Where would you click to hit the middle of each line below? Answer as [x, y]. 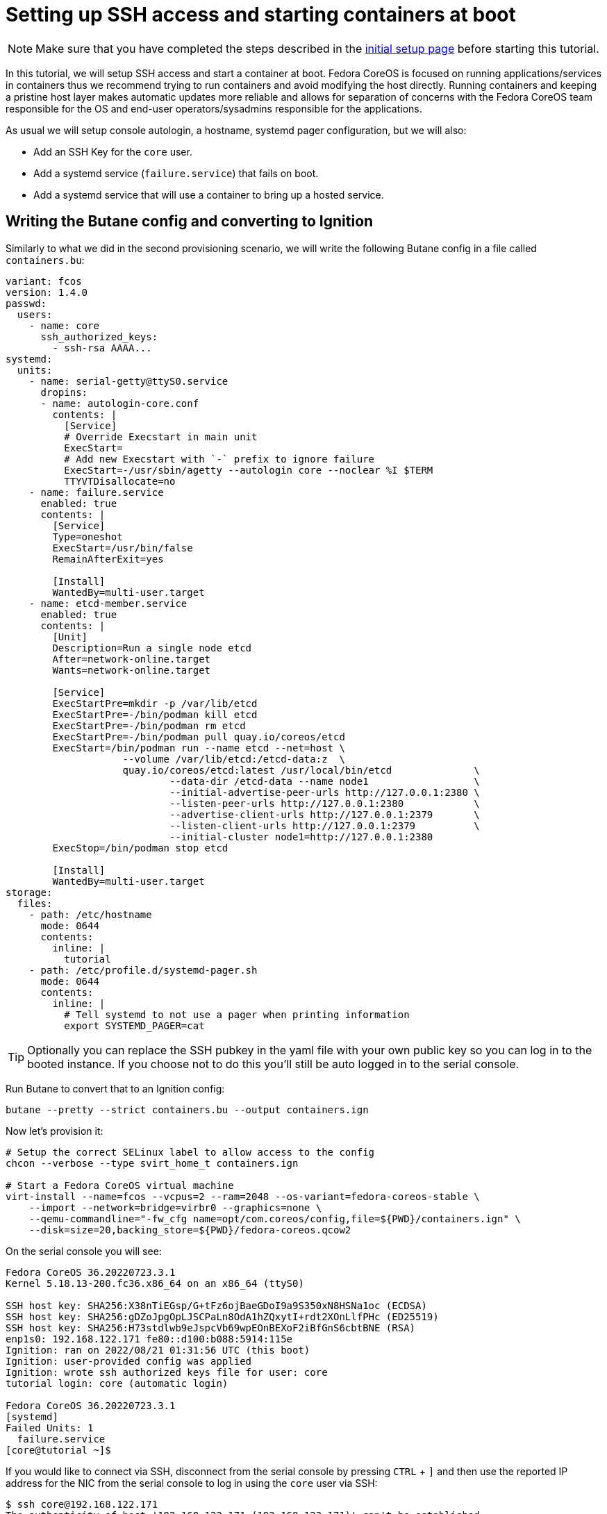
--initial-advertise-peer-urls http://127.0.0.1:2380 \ [325, 792]
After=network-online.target [132, 659]
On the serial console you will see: [84, 1251]
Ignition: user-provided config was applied [129, 1361]
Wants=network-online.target [132, 670]
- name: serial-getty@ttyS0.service [128, 381]
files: [35, 903]
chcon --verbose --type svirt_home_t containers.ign [152, 1163]
